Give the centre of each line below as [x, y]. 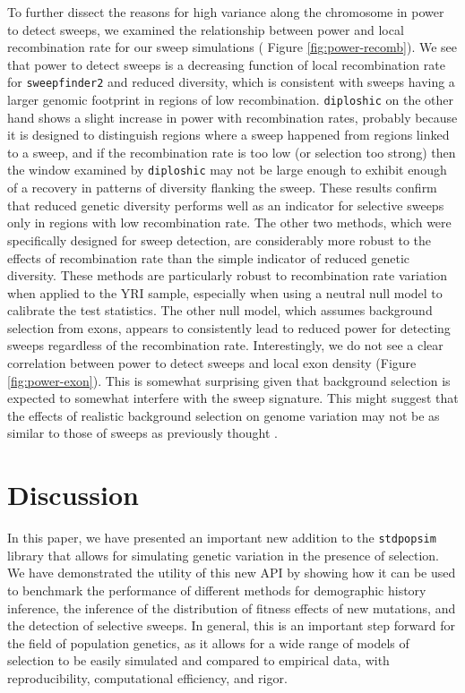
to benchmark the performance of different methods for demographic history [217, 590]
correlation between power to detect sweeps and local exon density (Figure [212, 363]
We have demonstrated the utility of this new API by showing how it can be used [232, 573]
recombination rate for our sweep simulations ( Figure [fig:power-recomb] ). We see [232, 47]
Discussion [73, 495]
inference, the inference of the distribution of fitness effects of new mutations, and [232, 607]
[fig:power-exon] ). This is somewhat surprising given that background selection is [229, 380]
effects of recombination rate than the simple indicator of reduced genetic [209, 257]
